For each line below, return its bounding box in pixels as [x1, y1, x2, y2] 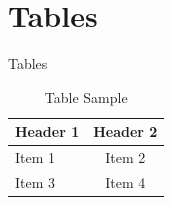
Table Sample [44, 86, 128, 107]
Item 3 [15, 172, 56, 192]
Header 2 [93, 121, 158, 142]
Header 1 [15, 121, 80, 142]
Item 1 [15, 147, 56, 168]
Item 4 [105, 172, 146, 192]
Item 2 [105, 147, 146, 168]
